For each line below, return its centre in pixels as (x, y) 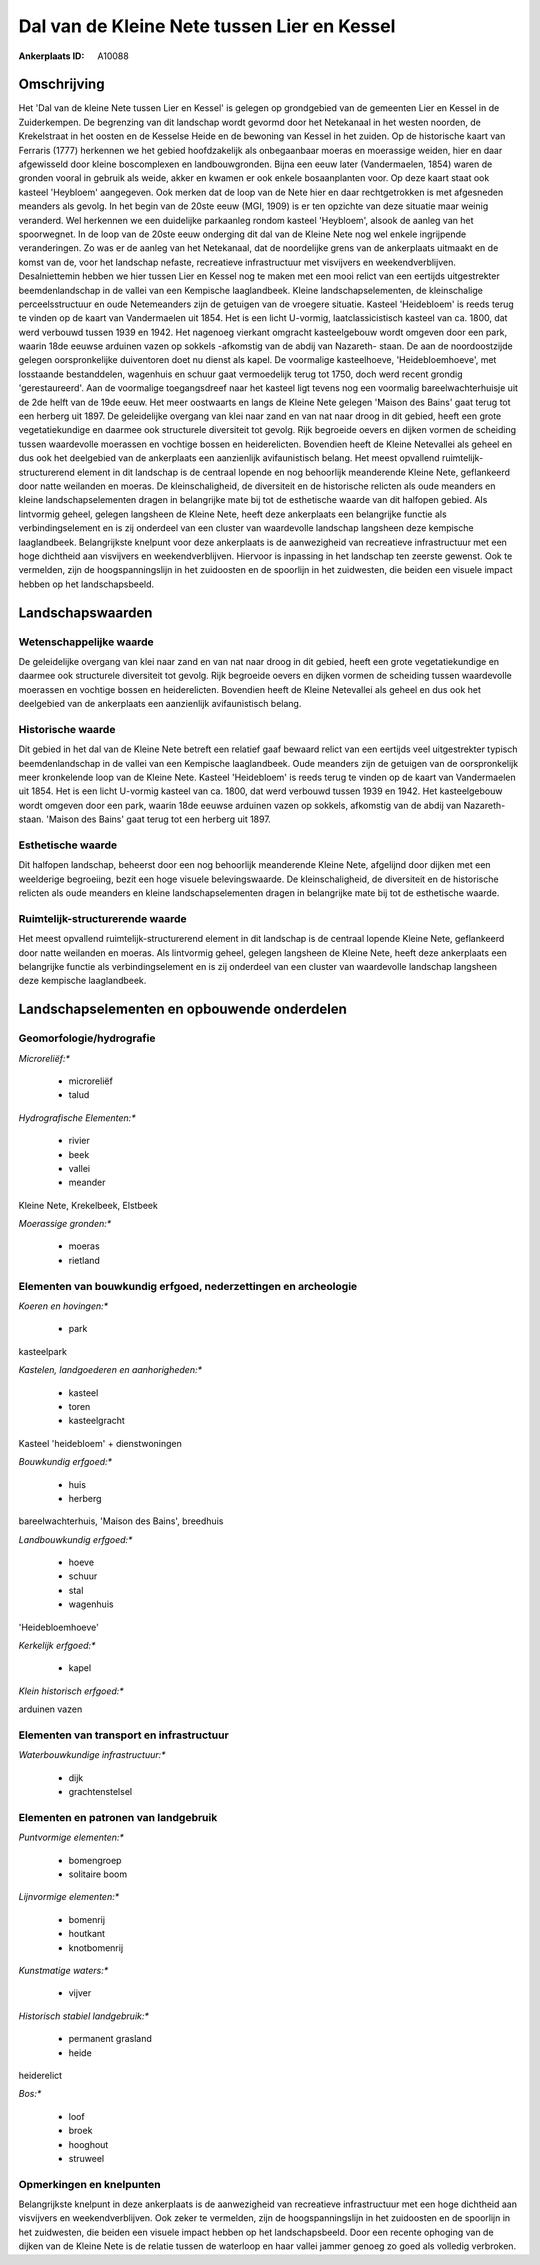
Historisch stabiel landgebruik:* (84, 2016)
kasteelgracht (96, 1421)
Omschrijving (61, 84)
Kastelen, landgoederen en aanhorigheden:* (110, 1370)
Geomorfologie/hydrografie (87, 1038)
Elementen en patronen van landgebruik (118, 1817)
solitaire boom (98, 1874)
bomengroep (95, 1860)
